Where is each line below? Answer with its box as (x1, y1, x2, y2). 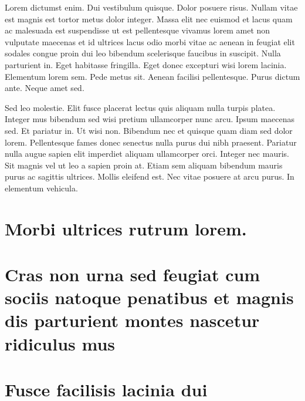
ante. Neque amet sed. (5, 82, 84, 94)
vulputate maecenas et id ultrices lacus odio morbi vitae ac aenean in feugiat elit (5, 35, 295, 48)
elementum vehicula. (5, 181, 78, 194)
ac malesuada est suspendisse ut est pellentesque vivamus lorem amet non (5, 24, 270, 36)
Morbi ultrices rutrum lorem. (5, 216, 247, 240)
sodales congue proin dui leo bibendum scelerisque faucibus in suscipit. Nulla (5, 47, 281, 59)
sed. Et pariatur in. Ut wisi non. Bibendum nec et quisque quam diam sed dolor (5, 124, 293, 136)
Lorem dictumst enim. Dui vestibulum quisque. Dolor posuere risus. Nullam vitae (5, 1, 298, 13)
